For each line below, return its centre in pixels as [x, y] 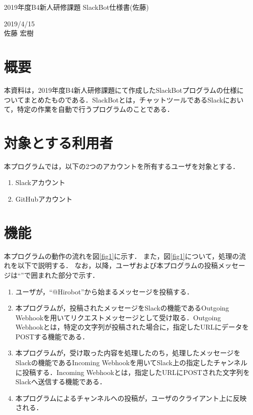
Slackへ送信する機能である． [61, 382]
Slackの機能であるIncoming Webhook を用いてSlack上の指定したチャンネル [131, 363]
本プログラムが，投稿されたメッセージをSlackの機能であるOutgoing [122, 308]
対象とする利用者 [59, 142]
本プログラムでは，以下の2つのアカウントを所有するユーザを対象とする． [122, 166]
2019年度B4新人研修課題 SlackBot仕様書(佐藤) [76, 7]
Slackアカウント [40, 182]
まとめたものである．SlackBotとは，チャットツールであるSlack [123, 99]
